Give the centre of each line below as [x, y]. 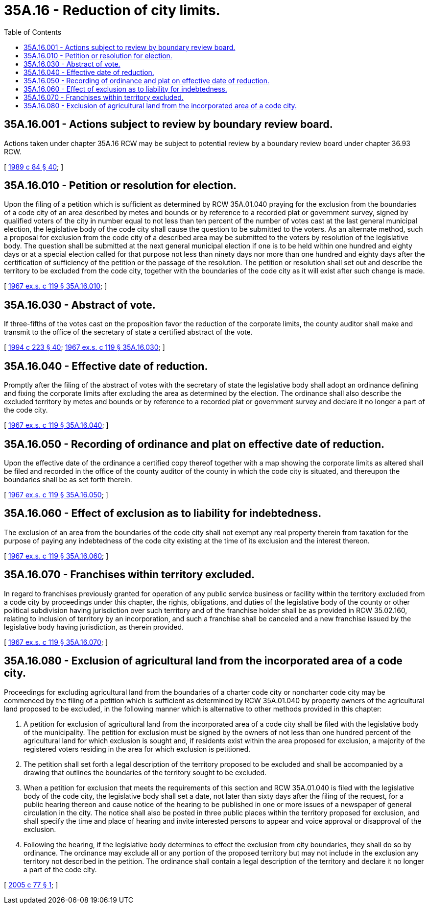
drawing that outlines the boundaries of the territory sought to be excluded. [145, 772]
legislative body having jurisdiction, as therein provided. [94, 627]
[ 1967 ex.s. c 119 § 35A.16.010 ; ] [56, 286]
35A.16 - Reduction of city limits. [112, 10]
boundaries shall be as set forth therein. [68, 479]
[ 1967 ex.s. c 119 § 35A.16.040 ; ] [56, 425]
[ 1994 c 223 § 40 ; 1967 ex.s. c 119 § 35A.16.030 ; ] [84, 347]
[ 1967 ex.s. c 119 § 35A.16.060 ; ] [56, 556]
